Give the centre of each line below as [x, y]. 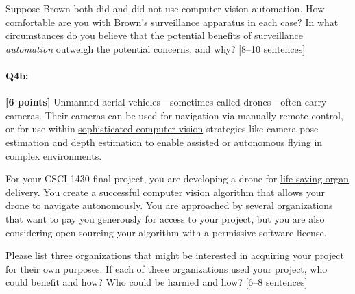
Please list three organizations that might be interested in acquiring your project [175, 255]
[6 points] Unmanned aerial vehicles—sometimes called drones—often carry [166, 102]
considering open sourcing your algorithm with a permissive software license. [166, 232]
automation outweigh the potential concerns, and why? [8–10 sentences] [156, 48]
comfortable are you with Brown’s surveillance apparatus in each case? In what [172, 22]
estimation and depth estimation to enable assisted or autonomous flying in [164, 142]
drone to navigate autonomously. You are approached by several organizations [169, 205]
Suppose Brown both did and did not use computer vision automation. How [165, 8]
